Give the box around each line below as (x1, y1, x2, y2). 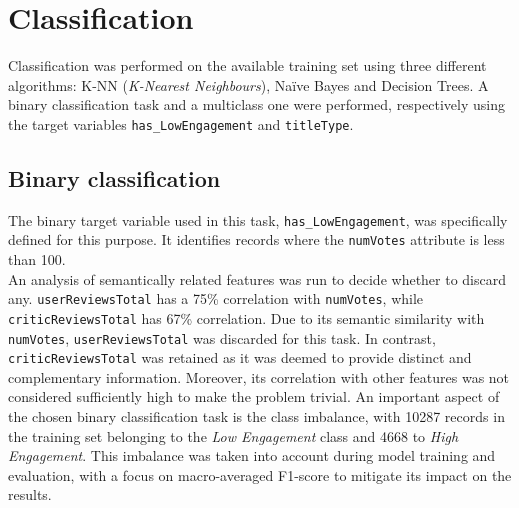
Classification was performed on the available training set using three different (8, 55, 487, 76)
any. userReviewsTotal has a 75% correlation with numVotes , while (8, 288, 424, 309)
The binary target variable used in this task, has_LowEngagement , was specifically (8, 209, 508, 230)
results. (8, 484, 52, 505)
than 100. (8, 249, 66, 270)
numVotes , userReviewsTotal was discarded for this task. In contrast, (8, 327, 436, 348)
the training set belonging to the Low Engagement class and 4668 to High (8, 425, 459, 446)
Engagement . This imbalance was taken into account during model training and (8, 445, 496, 466)
